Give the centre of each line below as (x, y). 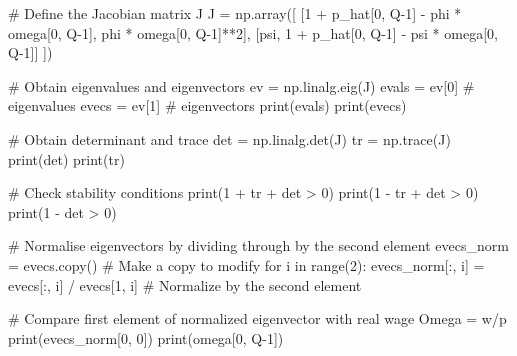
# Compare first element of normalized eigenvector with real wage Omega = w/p (257, 318)
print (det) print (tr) (66, 158)
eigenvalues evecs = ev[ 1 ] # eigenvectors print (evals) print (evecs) (207, 105)
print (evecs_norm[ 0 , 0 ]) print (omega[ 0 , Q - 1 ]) (146, 337)
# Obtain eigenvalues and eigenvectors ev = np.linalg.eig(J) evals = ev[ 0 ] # (241, 85)
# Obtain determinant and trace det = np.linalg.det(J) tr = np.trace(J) (229, 138)
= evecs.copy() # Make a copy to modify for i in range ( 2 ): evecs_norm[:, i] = (246, 264)
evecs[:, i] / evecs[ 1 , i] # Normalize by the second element (185, 284)
